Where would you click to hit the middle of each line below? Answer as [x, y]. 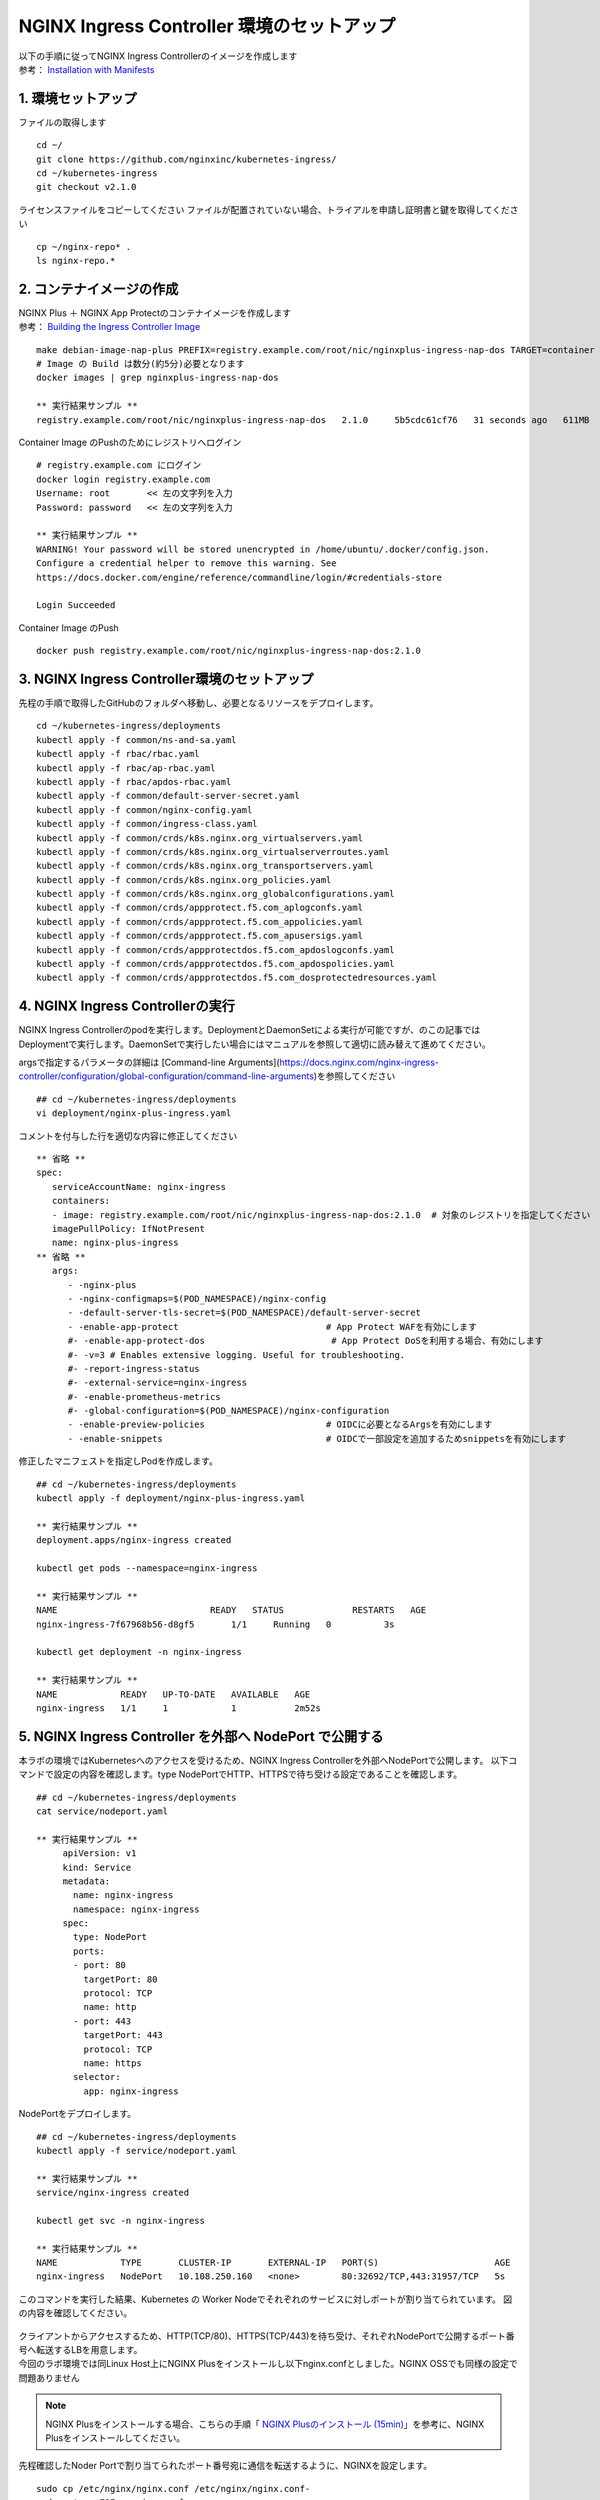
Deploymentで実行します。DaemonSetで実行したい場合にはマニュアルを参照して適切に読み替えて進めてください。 [254, 1044]
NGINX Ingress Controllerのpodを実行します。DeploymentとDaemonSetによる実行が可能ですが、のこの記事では [249, 1030]
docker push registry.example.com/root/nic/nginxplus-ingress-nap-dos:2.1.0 [229, 651]
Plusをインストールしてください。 [115, 2437]
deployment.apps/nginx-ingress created [134, 1540]
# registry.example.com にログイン [119, 465]
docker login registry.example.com [123, 479]
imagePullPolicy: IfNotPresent [128, 1228]
